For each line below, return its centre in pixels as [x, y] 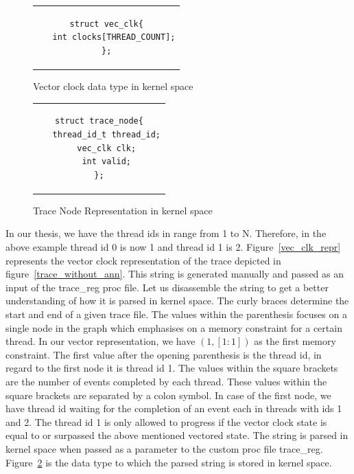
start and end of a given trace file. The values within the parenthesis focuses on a [176, 314]
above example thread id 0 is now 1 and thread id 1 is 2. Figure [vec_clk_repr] [173, 247]
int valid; [107, 162]
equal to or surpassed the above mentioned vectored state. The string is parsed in [177, 435]
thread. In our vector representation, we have [101, 341]
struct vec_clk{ [106, 24]
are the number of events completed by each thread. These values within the [166, 381]
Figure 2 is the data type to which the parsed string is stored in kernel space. [169, 462]
